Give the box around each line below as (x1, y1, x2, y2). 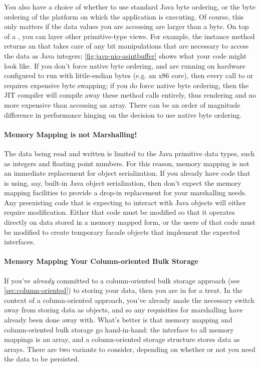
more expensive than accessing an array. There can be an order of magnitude (4, 99, 240, 110)
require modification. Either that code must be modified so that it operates (4, 207, 235, 217)
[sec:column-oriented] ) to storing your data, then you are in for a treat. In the (4, 285, 243, 295)
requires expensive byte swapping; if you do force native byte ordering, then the (4, 80, 249, 90)
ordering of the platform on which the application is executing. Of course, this (4, 11, 244, 22)
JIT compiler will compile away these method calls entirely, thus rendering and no (4, 90, 256, 100)
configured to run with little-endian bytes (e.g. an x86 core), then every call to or (4, 70, 253, 81)
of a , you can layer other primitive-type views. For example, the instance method (4, 31, 255, 41)
